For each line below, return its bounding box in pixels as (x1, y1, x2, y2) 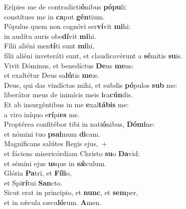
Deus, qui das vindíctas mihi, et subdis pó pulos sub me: (4, 79, 178, 90)
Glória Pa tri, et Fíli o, (4, 168, 72, 178)
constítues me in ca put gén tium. (4, 11, 105, 21)
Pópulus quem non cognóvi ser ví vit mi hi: (4, 21, 131, 31)
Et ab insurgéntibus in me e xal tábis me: (4, 99, 129, 109)
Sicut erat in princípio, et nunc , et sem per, (4, 187, 138, 198)
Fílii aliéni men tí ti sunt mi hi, (4, 40, 95, 51)
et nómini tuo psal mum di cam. (4, 128, 101, 139)
